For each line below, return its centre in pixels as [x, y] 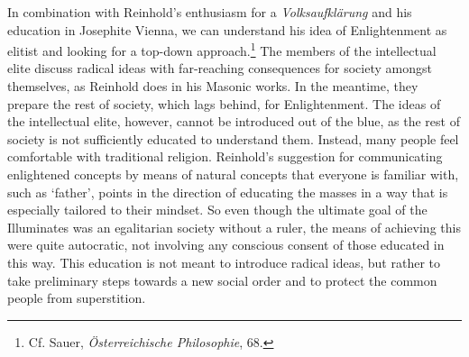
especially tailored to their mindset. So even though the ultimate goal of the [217, 210]
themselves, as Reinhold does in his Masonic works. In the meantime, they [213, 86]
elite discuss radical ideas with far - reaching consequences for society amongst [220, 68]
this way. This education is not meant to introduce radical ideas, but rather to [224, 262]
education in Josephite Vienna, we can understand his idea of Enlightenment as [227, 29]
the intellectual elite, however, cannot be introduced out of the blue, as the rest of [234, 121]
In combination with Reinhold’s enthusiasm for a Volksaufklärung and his [210, 12]
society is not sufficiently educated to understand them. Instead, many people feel [233, 138]
